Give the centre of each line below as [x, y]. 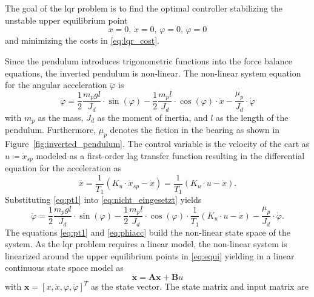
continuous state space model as [64, 268]
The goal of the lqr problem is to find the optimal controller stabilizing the [144, 8]
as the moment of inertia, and [152, 117]
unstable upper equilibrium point [66, 20]
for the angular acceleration [56, 85]
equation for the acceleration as [63, 168]
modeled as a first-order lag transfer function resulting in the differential [170, 155]
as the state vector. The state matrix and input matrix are [199, 286]
